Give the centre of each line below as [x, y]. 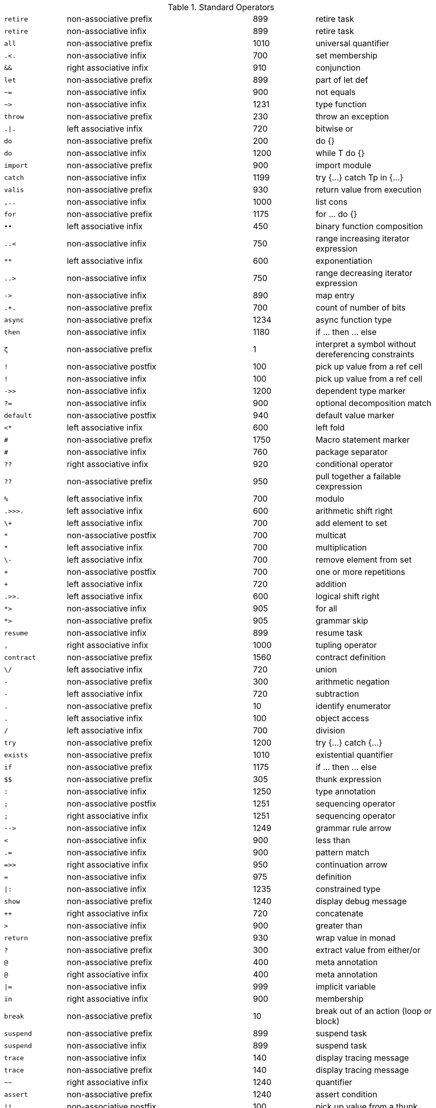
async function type [354, 320]
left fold [330, 427]
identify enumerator [353, 706]
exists [16, 755]
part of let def [342, 80]
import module [344, 165]
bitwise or [335, 129]
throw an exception [352, 116]
